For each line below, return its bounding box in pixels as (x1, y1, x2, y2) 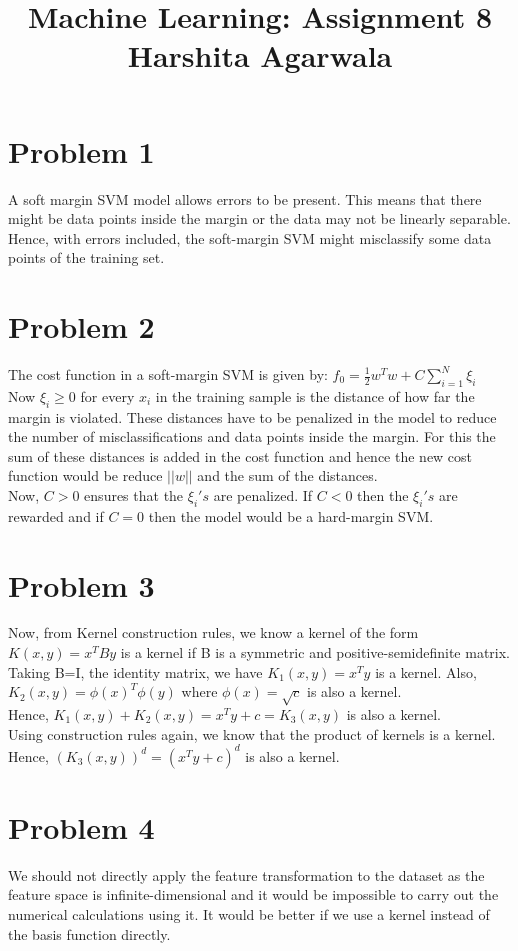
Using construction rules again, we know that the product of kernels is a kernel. (8, 723, 496, 744)
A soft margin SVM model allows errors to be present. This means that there (8, 188, 482, 209)
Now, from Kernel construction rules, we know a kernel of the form (8, 622, 419, 643)
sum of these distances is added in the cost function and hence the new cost (8, 445, 473, 466)
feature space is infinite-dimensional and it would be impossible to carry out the (8, 884, 499, 905)
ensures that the (84, 484, 184, 505)
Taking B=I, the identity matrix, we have (8, 661, 263, 682)
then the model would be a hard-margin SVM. (148, 505, 434, 526)
